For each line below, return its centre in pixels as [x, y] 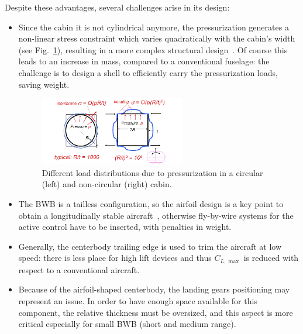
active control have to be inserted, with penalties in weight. [125, 227]
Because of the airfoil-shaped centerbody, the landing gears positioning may [154, 289]
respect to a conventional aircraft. [79, 269]
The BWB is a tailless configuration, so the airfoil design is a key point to [151, 204]
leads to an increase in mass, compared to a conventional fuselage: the [144, 61]
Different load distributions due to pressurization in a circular [152, 172]
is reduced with [271, 258]
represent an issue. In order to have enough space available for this [138, 301]
